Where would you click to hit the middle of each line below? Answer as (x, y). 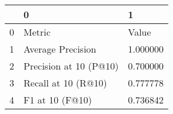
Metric (37, 32)
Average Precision (60, 49)
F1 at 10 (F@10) (58, 100)
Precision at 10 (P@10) (71, 66)
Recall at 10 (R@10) (65, 83)
